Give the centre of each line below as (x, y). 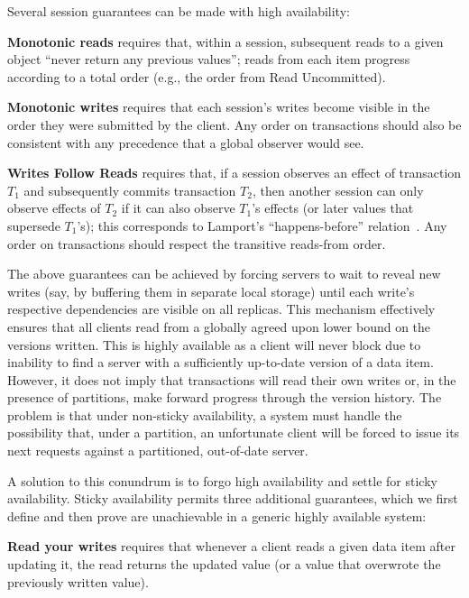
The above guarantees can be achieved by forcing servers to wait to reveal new (224, 274)
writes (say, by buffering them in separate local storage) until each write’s (211, 291)
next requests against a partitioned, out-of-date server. (158, 451)
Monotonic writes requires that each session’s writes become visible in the (219, 107)
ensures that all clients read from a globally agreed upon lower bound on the (219, 326)
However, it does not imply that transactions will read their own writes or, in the (232, 379)
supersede (34, 225)
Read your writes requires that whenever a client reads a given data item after (231, 546)
